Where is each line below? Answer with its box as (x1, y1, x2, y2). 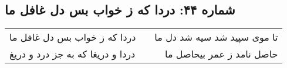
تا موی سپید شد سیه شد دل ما (154, 30, 278, 44)
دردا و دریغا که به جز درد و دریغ (9, 47, 136, 61)
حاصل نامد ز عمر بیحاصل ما (165, 47, 278, 61)
